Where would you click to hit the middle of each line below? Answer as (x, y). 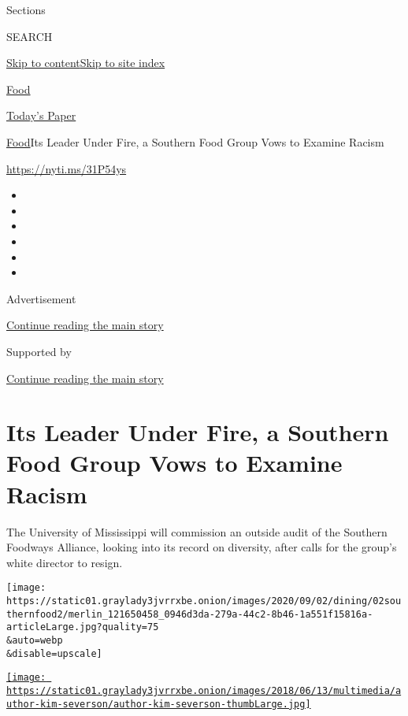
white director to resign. (65, 562)
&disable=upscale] (54, 653)
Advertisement (41, 298)
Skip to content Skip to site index (86, 63)
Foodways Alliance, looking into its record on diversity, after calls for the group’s (202, 547)
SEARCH (30, 36)
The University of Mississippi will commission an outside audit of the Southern (197, 531)
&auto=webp (35, 640)
